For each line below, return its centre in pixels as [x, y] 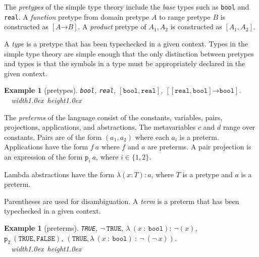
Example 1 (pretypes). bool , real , [60, 90]
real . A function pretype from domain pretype [77, 16]
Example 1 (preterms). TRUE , [51, 228]
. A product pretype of [112, 27]
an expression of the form [43, 156]
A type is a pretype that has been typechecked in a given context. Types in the [126, 43]
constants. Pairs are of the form [53, 137]
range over [239, 127]
